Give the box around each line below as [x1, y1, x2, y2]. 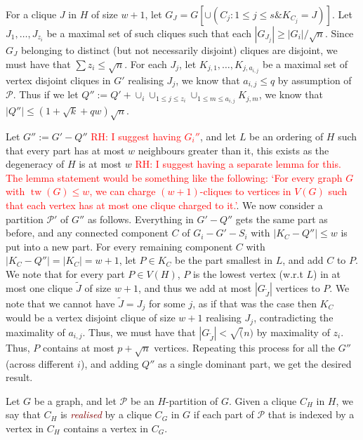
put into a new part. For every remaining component [6, 239, 233, 253]
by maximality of [256, 324, 330, 339]
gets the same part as [235, 211, 328, 226]
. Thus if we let [13, 87, 79, 102]
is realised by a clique [60, 407, 152, 422]
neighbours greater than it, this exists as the [138, 142, 329, 157]
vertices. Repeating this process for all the [154, 340, 336, 354]
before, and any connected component [6, 225, 169, 240]
